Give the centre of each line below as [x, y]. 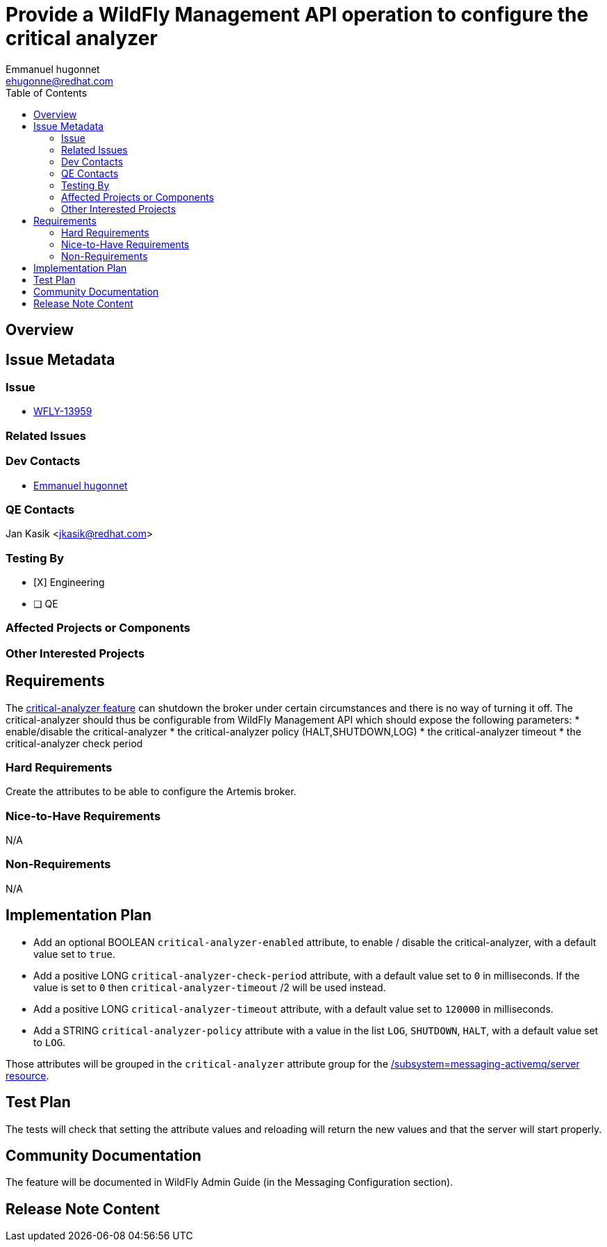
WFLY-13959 [63, 411]
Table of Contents [47, 92]
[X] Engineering [69, 582]
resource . [27, 1075]
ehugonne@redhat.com [60, 81]
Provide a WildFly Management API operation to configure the [297, 15]
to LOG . [50, 1042]
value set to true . [75, 954]
